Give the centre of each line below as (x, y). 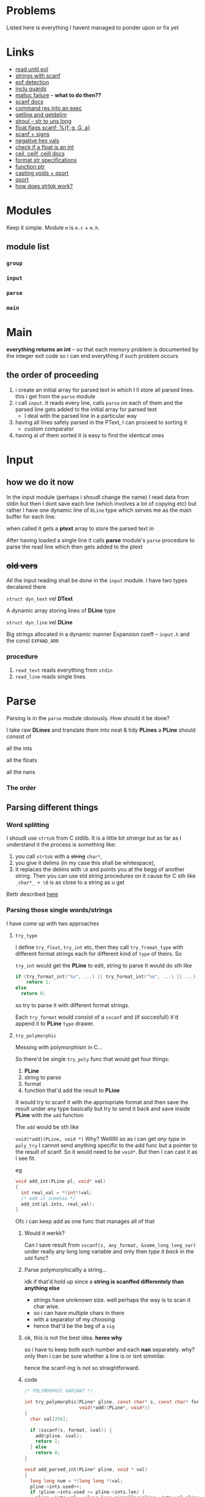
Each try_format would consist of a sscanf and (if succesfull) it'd (97, 1017)
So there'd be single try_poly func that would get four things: (92, 1059)
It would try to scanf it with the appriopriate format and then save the (102, 1102)
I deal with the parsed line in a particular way (81, 415)
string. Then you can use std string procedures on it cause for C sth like (106, 876)
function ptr (30, 166)
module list (28, 247)
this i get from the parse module (55, 396)
